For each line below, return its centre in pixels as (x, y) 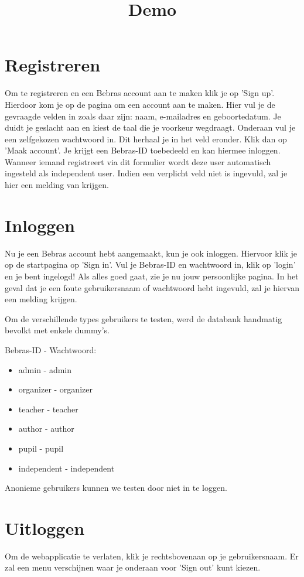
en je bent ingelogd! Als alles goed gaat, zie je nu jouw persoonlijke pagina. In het (152, 276)
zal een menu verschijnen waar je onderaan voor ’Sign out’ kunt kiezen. (133, 567)
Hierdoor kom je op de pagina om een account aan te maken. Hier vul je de (140, 104)
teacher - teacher (48, 409)
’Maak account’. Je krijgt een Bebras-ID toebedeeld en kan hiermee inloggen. (143, 150)
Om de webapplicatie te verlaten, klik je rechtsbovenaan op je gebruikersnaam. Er (152, 556)
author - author (46, 429)
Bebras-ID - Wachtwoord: (51, 349)
